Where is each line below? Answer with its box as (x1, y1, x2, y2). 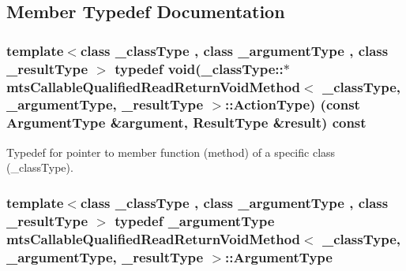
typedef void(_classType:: (115, 58, 284, 78)
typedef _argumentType (115, 210, 275, 230)
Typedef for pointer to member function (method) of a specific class (6, 143, 336, 160)
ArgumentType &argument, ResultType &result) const (6, 113, 367, 132)
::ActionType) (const (225, 95, 360, 114)
